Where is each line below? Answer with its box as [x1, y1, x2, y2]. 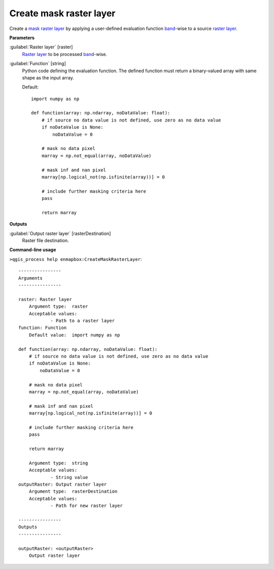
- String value [50, 474, 88, 480]
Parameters [9, 35, 35, 41]
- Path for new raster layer [50, 503, 123, 508]
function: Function [18, 325, 67, 331]
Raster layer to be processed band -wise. [22, 51, 108, 57]
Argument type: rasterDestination [28, 489, 118, 494]
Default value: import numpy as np [28, 332, 120, 338]
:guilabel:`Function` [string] [9, 61, 66, 67]
